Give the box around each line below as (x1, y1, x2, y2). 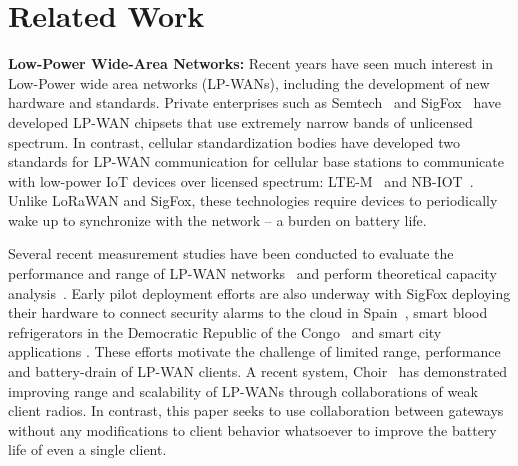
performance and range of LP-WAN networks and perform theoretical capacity (8, 263, 497, 284)
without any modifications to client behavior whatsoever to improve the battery (8, 419, 497, 440)
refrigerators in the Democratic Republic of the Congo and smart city (8, 321, 442, 342)
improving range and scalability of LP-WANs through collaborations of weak (8, 380, 478, 401)
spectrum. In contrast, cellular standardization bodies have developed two (8, 131, 460, 152)
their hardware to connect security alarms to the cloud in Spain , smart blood (8, 302, 488, 323)
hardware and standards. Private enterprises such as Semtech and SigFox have (8, 92, 502, 113)
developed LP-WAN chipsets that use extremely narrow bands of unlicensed (8, 111, 473, 132)
